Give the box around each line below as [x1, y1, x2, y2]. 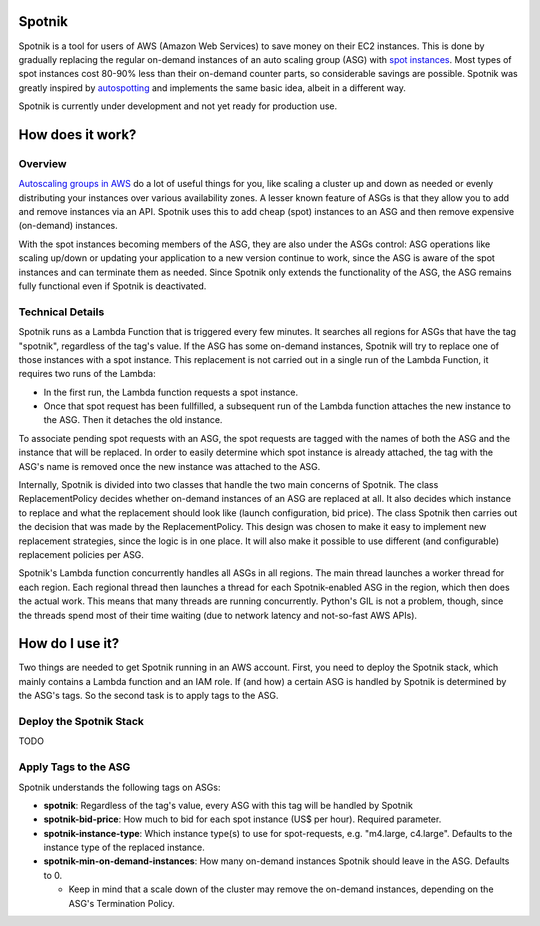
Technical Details [18, 305, 105, 319]
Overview [18, 156, 67, 170]
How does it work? [18, 126, 137, 143]
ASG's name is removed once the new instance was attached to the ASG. [18, 460, 321, 472]
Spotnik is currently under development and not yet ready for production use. [18, 100, 338, 112]
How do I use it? [18, 635, 120, 652]
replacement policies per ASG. [18, 548, 145, 560]
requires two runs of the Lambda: [18, 368, 156, 380]
